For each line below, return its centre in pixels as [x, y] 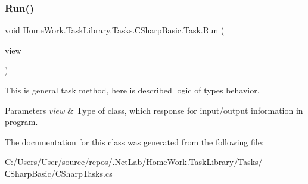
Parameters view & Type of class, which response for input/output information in [154, 110]
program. [21, 122]
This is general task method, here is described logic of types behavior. [132, 90]
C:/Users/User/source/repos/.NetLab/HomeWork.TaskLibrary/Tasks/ [134, 162]
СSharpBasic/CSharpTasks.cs [59, 173]
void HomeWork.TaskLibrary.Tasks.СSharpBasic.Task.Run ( [115, 30]
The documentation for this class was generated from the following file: [134, 141]
